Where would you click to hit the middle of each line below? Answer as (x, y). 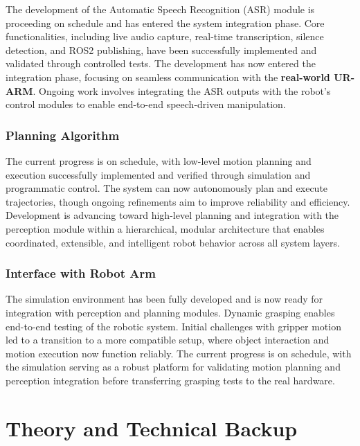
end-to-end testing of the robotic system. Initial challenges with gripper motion (173, 326)
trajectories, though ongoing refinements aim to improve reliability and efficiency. (178, 201)
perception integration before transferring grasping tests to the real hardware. (170, 380)
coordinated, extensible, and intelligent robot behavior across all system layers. (173, 242)
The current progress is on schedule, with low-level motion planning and (159, 160)
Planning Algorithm (63, 135)
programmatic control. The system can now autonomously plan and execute (167, 188)
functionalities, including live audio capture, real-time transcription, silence (165, 36)
